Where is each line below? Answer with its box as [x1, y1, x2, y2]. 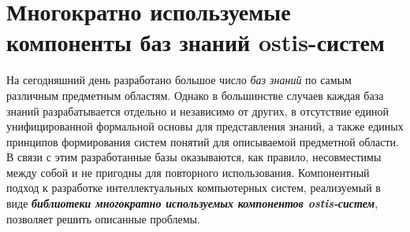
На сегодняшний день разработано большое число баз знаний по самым [6, 72, 352, 88]
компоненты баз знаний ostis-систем [6, 26, 385, 58]
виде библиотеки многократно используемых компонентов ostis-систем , [6, 195, 378, 212]
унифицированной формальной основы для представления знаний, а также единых [6, 118, 404, 134]
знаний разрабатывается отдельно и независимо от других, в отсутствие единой [6, 102, 389, 119]
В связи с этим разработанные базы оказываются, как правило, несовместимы [6, 149, 382, 165]
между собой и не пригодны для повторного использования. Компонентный [6, 164, 370, 180]
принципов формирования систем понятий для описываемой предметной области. [6, 133, 399, 149]
